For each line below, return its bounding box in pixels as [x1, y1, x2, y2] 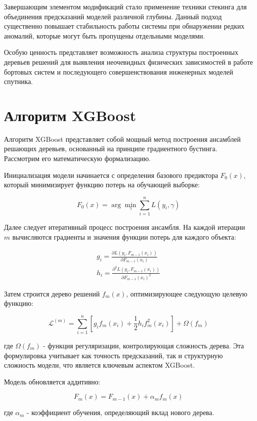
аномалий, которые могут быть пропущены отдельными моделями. [4, 30, 205, 41]
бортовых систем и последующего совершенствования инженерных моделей [4, 66, 233, 77]
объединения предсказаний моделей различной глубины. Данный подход [4, 11, 222, 21]
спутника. [4, 76, 33, 86]
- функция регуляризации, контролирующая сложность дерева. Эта [43, 340, 244, 351]
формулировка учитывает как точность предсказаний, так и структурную [4, 350, 223, 360]
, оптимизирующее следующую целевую [126, 288, 248, 298]
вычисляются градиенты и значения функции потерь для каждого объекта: [12, 231, 236, 242]
